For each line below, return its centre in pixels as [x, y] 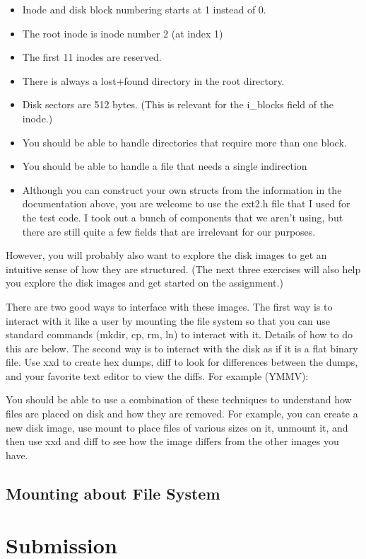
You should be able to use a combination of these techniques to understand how [179, 399]
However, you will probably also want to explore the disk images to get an [166, 255]
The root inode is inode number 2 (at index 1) [123, 33]
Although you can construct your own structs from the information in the [182, 189]
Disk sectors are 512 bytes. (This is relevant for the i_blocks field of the [178, 104]
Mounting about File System [113, 493]
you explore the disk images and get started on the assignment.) [144, 283]
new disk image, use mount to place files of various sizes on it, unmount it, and [177, 427]
